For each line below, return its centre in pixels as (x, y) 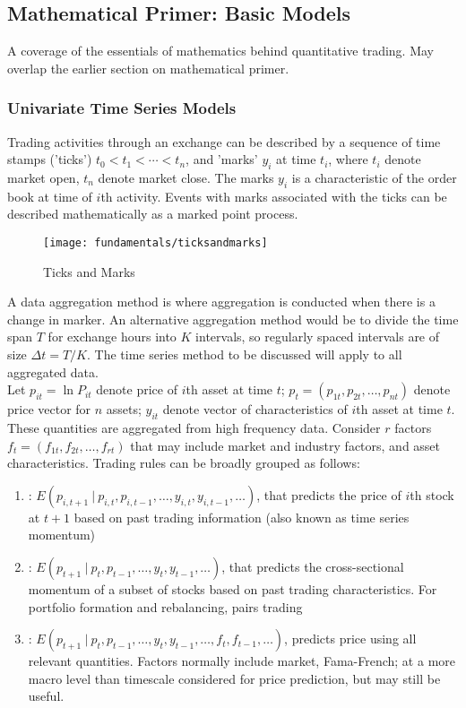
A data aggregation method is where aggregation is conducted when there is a (221, 302)
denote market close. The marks (186, 177)
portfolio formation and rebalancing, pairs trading (165, 606)
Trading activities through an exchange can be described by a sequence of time (224, 141)
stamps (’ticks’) (50, 159)
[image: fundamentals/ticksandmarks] (155, 242)
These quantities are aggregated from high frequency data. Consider (194, 427)
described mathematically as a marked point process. (153, 214)
